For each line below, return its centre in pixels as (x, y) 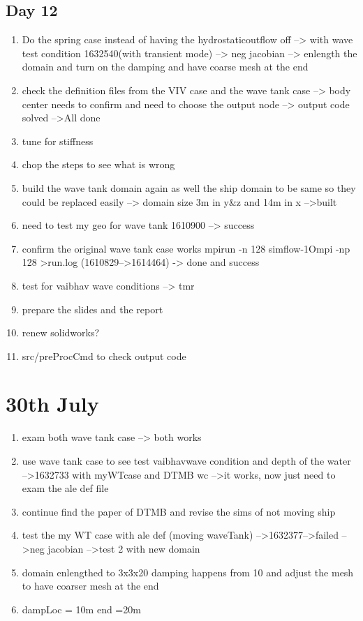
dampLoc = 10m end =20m (81, 609)
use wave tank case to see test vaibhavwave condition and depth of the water (186, 461)
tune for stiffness (58, 141)
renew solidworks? (61, 332)
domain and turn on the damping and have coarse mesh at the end (165, 67)
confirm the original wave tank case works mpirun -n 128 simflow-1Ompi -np (186, 248)
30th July (52, 404)
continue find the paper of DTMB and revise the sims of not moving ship (179, 511)
